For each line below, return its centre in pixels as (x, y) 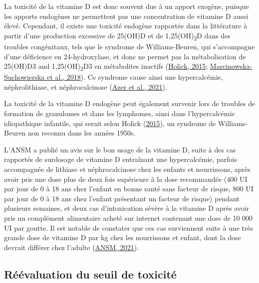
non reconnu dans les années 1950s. (82, 133)
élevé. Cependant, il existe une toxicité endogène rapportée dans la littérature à (126, 26)
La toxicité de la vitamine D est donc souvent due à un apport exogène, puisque (127, 6)
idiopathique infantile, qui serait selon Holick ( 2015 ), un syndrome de (110, 123)
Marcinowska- (231, 66)
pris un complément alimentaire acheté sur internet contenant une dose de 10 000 (129, 217)
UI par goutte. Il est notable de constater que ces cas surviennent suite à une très (129, 227)
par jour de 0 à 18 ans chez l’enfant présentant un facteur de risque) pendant (122, 198)
